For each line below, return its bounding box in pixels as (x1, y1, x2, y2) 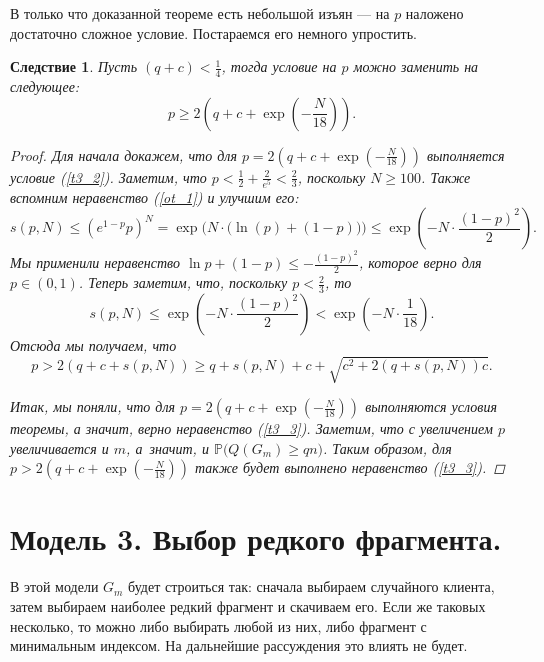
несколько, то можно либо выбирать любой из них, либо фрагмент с (10, 615, 427, 636)
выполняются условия (365, 396, 497, 417)
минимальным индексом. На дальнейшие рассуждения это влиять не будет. (10, 635, 468, 656)
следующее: (10, 76, 80, 97)
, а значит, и (126, 437, 209, 458)
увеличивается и (10, 437, 109, 458)
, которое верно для (358, 252, 482, 273)
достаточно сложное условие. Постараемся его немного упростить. (10, 22, 417, 43)
